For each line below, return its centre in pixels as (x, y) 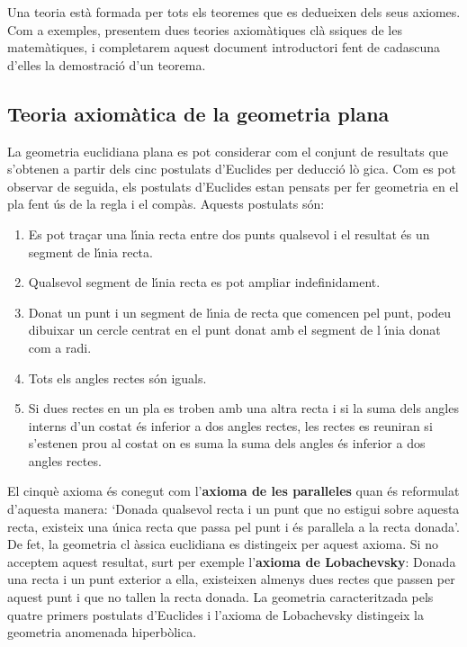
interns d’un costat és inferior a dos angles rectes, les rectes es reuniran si (230, 425)
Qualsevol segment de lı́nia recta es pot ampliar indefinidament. (204, 282)
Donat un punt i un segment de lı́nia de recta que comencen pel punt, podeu (240, 312)
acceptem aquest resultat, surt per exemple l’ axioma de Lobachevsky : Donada (232, 561)
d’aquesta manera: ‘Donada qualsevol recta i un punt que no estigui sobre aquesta (233, 509)
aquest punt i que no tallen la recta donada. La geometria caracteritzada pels (220, 597)
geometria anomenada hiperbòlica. (102, 632)
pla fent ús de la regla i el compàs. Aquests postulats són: (166, 204)
